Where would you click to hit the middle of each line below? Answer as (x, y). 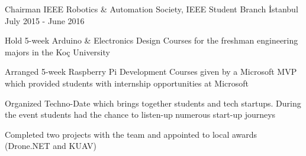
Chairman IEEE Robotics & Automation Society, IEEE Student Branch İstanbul (152, 9)
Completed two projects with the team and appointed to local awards (131, 134)
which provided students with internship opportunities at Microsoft (127, 83)
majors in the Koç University (57, 52)
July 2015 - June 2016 (45, 20)
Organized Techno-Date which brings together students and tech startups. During (153, 103)
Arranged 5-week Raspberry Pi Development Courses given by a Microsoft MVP (151, 72)
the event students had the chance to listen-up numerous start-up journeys (140, 114)
